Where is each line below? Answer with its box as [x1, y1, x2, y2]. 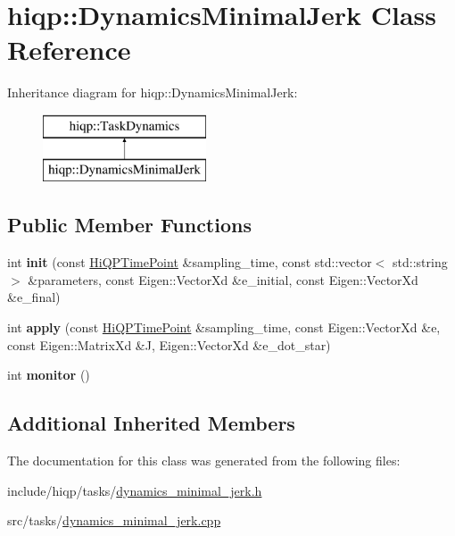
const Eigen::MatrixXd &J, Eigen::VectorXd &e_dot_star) [7, 335, 331, 354]
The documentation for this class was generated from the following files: [7, 451, 401, 470]
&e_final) [7, 288, 61, 306]
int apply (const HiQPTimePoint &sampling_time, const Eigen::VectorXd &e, [7, 318, 441, 337]
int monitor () [7, 365, 90, 384]
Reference [7, 31, 131, 68]
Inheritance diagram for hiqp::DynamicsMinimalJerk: [7, 83, 298, 102]
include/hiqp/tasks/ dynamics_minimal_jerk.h [7, 481, 262, 499]
